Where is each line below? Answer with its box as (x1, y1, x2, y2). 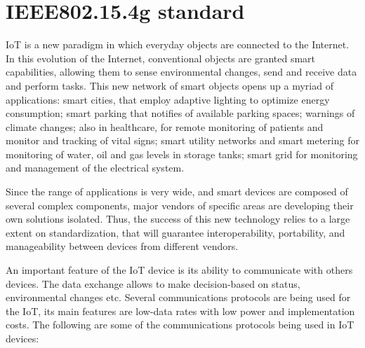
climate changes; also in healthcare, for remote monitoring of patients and (6, 119, 324, 134)
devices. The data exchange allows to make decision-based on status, (6, 276, 300, 291)
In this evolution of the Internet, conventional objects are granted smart (6, 50, 315, 65)
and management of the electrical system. (6, 160, 185, 175)
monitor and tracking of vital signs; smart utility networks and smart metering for (6, 133, 359, 148)
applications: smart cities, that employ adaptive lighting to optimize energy (6, 92, 330, 106)
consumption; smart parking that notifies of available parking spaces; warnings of (6, 106, 355, 120)
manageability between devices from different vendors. (6, 239, 239, 253)
